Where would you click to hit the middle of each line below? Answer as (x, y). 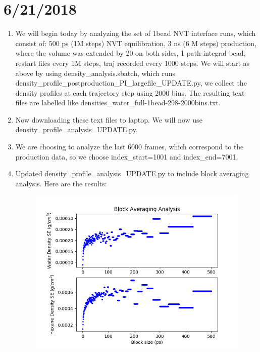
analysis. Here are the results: (61, 183)
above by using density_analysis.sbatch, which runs (95, 73)
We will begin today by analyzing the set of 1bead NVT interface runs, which (136, 33)
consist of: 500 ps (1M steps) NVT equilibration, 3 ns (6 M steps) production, (136, 43)
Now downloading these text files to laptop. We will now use (109, 119)
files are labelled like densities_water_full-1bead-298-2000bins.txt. (118, 103)
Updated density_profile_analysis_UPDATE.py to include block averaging (132, 173)
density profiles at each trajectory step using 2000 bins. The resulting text (130, 92)
